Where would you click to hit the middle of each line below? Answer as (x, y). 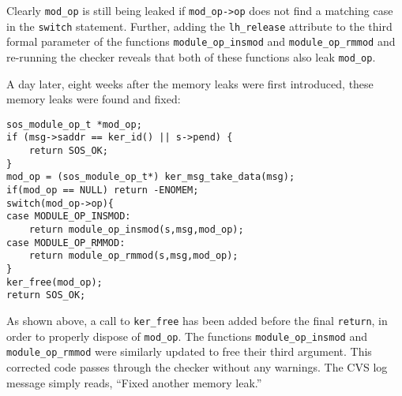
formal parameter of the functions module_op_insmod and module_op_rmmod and (201, 41)
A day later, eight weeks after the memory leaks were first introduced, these (190, 83)
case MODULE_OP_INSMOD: (69, 217)
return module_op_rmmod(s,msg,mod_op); (133, 256)
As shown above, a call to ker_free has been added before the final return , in (197, 320)
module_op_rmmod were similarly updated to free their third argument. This (189, 351)
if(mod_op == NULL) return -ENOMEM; (103, 191)
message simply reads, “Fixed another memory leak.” (134, 382)
